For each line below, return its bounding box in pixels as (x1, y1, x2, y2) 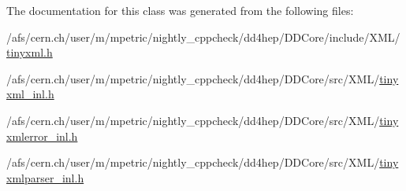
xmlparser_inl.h (6, 169, 84, 185)
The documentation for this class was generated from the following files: (6, 2, 354, 18)
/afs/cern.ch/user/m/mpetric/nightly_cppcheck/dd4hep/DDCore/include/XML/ (6, 28, 400, 45)
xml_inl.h (6, 86, 54, 102)
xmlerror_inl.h (6, 127, 78, 144)
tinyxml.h (6, 44, 53, 61)
